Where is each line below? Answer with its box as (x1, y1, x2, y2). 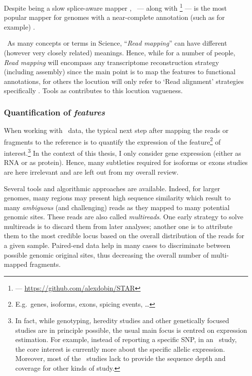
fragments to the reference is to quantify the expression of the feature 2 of (4, 135, 220, 147)
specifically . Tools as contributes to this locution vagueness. (4, 85, 183, 96)
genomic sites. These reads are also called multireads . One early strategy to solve (4, 212, 243, 222)
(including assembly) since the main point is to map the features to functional (4, 66, 236, 77)
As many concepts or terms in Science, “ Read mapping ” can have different (7, 38, 227, 48)
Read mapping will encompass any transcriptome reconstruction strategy (4, 57, 220, 67)
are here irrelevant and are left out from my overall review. (4, 166, 179, 177)
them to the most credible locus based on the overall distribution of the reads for (4, 230, 245, 241)
